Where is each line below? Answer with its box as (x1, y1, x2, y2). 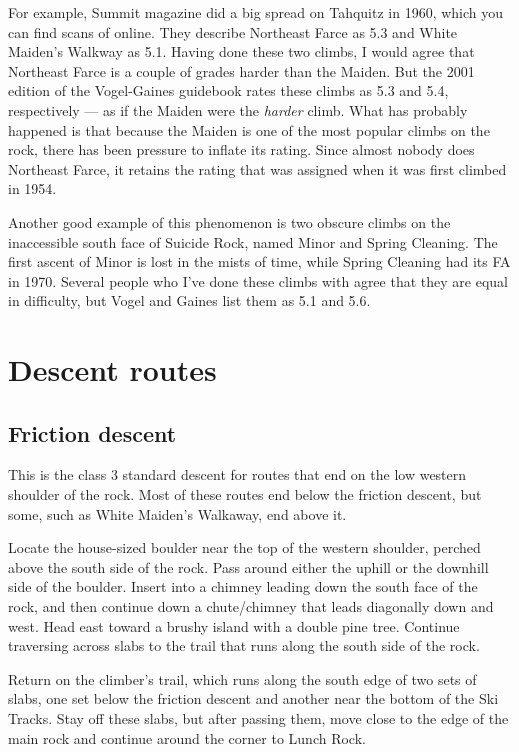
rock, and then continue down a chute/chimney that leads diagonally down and (8, 596, 494, 617)
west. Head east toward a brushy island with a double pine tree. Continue (8, 615, 460, 636)
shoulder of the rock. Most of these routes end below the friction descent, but (8, 484, 482, 505)
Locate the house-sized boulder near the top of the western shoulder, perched (8, 537, 481, 558)
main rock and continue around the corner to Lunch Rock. (8, 727, 366, 748)
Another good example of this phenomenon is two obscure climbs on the (8, 211, 451, 232)
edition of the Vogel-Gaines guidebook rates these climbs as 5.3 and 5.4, (8, 80, 449, 101)
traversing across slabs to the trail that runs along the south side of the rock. (8, 635, 480, 656)
